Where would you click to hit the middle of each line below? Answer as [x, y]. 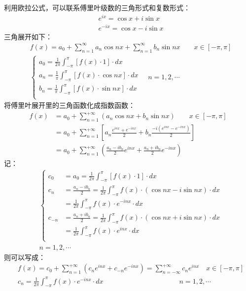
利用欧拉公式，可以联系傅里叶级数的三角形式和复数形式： [97, 7]
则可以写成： [25, 257]
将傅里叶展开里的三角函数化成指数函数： [70, 105]
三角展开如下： [28, 36]
